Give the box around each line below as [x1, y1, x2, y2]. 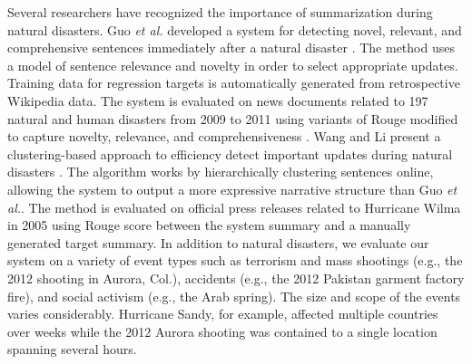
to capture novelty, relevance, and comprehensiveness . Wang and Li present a [7, 127, 441, 146]
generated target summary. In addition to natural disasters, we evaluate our [7, 233, 429, 252]
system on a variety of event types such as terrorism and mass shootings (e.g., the [7, 251, 463, 270]
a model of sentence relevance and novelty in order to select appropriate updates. [7, 55, 458, 74]
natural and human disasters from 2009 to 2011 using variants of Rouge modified [7, 109, 458, 128]
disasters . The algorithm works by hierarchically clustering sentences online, [7, 162, 434, 181]
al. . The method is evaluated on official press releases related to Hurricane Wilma [7, 197, 461, 216]
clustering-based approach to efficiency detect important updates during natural [7, 144, 453, 163]
